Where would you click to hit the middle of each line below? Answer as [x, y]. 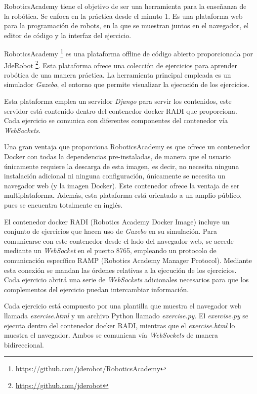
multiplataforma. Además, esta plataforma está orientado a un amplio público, [123, 195]
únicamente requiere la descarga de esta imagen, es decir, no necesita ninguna [122, 166]
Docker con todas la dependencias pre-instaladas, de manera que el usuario [117, 156]
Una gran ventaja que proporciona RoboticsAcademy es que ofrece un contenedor [127, 147]
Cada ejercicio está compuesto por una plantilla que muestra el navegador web [123, 306]
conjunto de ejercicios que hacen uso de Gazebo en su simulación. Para [110, 231]
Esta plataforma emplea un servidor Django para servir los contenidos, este [118, 101]
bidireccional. [24, 344]
